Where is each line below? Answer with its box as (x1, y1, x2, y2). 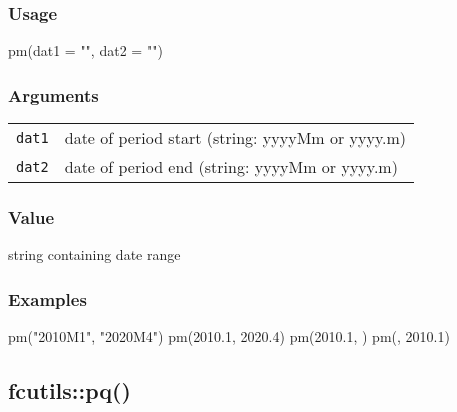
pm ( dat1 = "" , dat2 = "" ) (8, 40, 163, 61)
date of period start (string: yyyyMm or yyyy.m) (64, 126, 407, 150)
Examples (8, 286, 87, 311)
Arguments (8, 82, 99, 107)
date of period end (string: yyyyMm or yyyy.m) (64, 155, 398, 179)
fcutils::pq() (8, 375, 131, 406)
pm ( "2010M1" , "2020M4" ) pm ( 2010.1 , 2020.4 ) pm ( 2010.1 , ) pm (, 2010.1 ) (8, 326, 450, 347)
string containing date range (8, 244, 181, 265)
